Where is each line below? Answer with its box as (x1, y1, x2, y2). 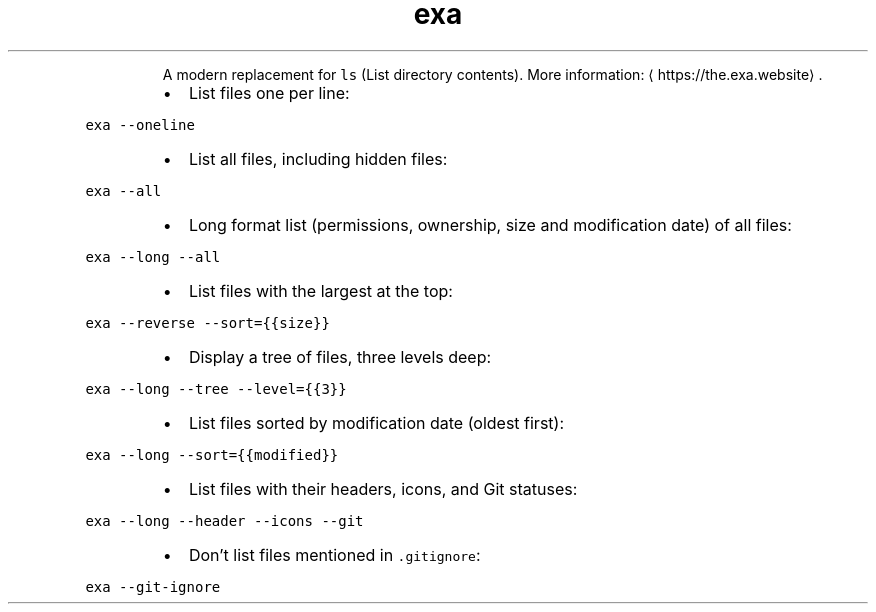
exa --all (85, 182, 162, 199)
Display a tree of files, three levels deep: (188, 346, 492, 367)
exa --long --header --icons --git (85, 512, 364, 529)
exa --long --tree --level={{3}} (85, 380, 347, 397)
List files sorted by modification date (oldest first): (188, 412, 565, 433)
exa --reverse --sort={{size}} (85, 314, 330, 331)
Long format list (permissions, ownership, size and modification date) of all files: (188, 214, 792, 235)
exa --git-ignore (85, 578, 221, 595)
